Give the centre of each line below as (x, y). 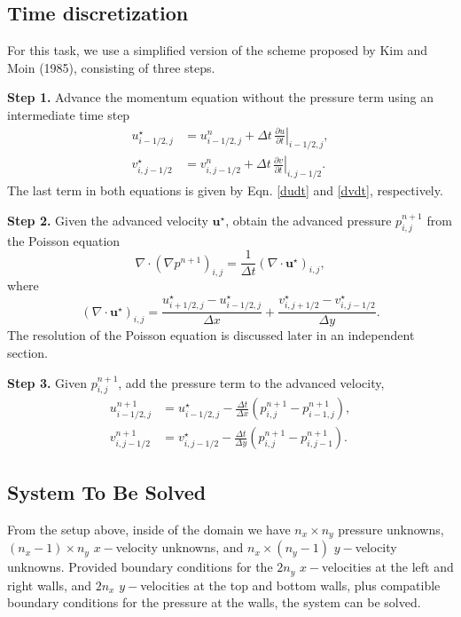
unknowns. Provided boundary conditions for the (140, 567)
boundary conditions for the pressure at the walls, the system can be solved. (214, 602)
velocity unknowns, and (180, 547)
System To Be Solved (107, 491)
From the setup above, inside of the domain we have (149, 529)
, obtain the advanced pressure (309, 220)
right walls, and (50, 585)
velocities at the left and (388, 567)
